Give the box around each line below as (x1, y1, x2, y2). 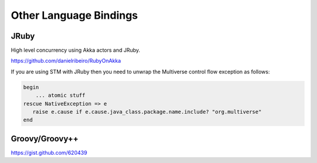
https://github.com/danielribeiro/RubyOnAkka (11, 57, 122, 64)
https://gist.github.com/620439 (11, 149, 87, 156)
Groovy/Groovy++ (11, 134, 79, 144)
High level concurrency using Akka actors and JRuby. (11, 47, 140, 54)
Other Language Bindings (11, 9, 138, 22)
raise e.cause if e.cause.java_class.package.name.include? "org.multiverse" (32, 108, 262, 115)
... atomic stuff (35, 92, 86, 99)
